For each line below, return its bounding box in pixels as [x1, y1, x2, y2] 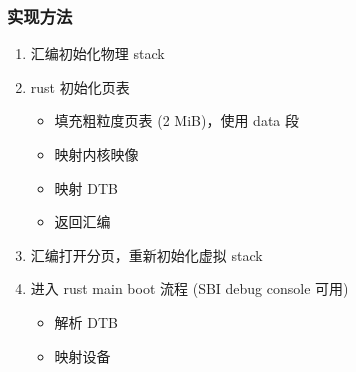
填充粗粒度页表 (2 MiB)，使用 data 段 [54, 110, 300, 131]
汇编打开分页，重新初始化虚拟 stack [30, 244, 263, 265]
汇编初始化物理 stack [30, 43, 165, 64]
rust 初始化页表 [30, 76, 130, 97]
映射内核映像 [54, 144, 139, 164]
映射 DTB [54, 177, 118, 198]
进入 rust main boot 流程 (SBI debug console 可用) [30, 278, 349, 299]
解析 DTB [54, 311, 118, 332]
